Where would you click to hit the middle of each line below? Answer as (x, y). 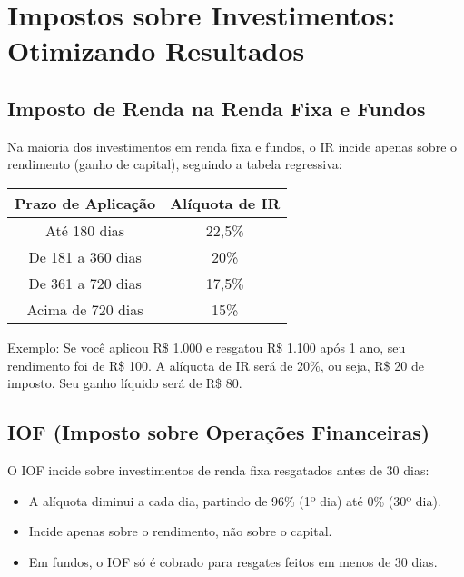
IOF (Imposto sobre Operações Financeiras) (219, 432)
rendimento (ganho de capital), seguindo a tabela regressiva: (175, 164)
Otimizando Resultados (156, 50)
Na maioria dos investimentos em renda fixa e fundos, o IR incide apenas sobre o (232, 146)
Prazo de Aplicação (85, 203)
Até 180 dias (85, 230)
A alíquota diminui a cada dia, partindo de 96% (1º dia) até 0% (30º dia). (235, 500)
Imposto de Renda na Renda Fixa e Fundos (217, 108)
